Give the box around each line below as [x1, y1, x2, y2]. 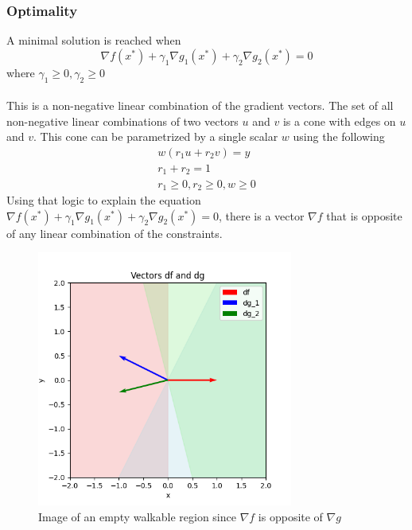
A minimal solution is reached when [6, 32, 181, 49]
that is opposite [326, 207, 402, 224]
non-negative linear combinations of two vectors [6, 112, 239, 129]
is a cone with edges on [282, 112, 396, 129]
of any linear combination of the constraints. [6, 224, 223, 241]
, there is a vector [218, 207, 305, 224]
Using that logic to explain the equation [6, 191, 201, 208]
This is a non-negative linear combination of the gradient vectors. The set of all [6, 97, 394, 114]
